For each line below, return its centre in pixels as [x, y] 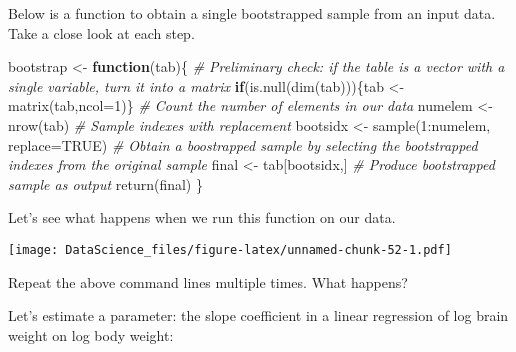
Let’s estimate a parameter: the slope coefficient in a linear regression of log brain [258, 315]
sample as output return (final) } [105, 183]
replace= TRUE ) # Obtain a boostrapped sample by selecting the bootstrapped [243, 144]
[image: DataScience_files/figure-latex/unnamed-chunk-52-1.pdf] [230, 249]
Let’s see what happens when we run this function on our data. [202, 217]
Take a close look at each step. [101, 32]
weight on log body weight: [91, 334]
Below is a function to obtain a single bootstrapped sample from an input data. [252, 13]
